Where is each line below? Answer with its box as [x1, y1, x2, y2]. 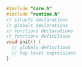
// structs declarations [6, 17, 68, 23]
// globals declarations [6, 22, 68, 28]
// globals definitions [11, 45, 71, 51]
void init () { [6, 39, 42, 45]
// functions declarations [6, 28, 74, 34]
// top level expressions [11, 50, 77, 56]
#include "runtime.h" [6, 11, 60, 17]
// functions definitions [6, 33, 71, 39]
